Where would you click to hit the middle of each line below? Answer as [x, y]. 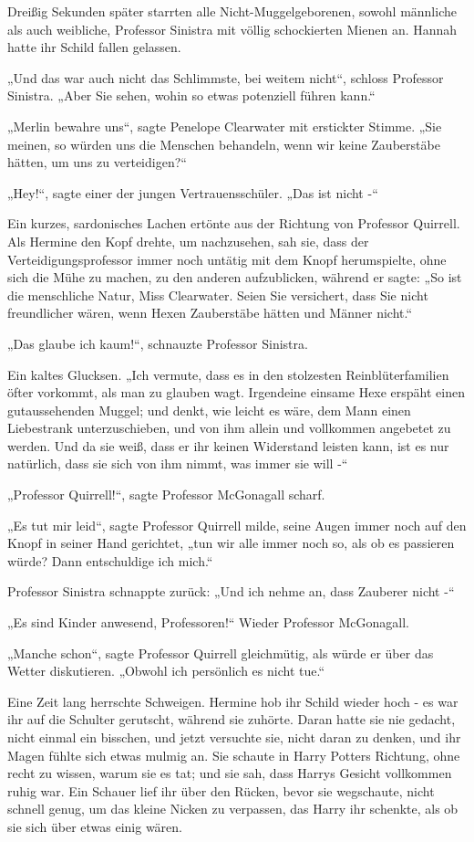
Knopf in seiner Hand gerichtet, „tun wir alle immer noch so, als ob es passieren [231, 543]
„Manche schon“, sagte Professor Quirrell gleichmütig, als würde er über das [221, 653]
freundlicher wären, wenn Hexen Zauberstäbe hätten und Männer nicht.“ [210, 313]
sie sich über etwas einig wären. [95, 826]
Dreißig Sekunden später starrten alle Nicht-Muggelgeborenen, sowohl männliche [232, 11]
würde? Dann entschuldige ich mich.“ [110, 560]
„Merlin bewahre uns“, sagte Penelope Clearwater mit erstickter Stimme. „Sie [225, 126]
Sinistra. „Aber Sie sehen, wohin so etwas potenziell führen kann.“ [191, 95]
